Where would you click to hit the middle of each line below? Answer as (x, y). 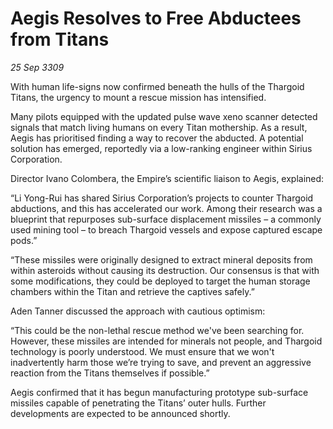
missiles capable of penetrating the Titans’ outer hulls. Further (138, 403)
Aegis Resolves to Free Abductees (156, 18)
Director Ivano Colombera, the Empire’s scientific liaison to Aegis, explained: (167, 178)
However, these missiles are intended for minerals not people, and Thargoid (166, 341)
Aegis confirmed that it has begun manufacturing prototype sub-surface (159, 392)
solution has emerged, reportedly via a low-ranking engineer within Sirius (161, 148)
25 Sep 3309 (37, 67)
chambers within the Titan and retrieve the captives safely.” (132, 291)
